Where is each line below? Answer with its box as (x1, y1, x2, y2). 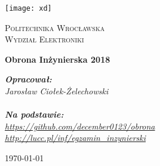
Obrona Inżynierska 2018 (5, 53, 110, 65)
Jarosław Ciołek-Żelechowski (5, 85, 109, 97)
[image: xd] (5, 4, 52, 13)
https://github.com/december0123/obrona (5, 119, 155, 132)
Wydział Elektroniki (5, 33, 84, 45)
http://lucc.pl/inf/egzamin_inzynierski (5, 131, 146, 144)
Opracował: (5, 73, 52, 85)
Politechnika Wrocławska (5, 21, 105, 33)
